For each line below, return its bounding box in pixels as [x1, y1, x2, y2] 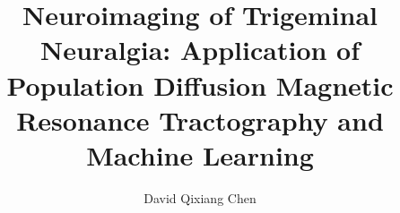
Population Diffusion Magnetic [6, 66, 394, 103]
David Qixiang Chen [143, 188, 257, 207]
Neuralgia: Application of [39, 31, 361, 68]
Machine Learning [86, 136, 314, 173]
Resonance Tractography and [16, 101, 384, 138]
